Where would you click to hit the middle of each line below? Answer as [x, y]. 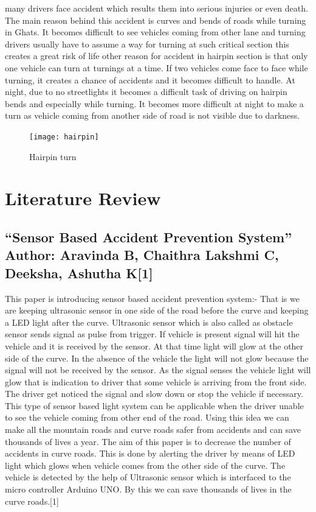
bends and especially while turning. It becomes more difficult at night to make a [154, 103]
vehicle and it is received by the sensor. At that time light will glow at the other [154, 345]
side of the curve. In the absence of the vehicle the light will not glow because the [157, 358]
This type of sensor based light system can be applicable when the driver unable [154, 405]
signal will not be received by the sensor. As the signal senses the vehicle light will [158, 370]
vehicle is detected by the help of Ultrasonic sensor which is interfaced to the [148, 477]
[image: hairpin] [64, 137]
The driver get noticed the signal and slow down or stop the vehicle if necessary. [154, 394]
